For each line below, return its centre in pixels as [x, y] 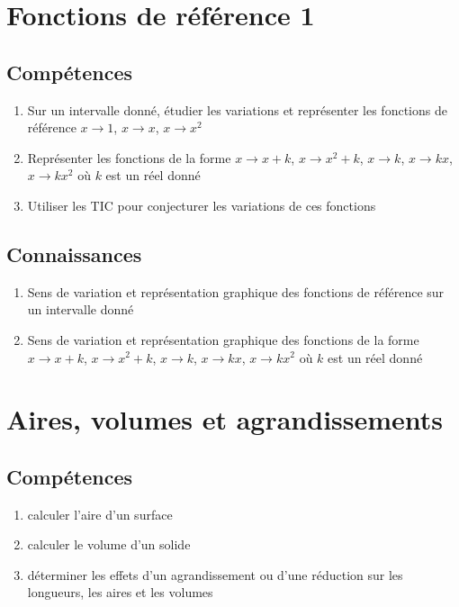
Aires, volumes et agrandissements [225, 419]
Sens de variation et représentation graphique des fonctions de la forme [223, 339]
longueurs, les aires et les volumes [120, 592]
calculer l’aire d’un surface [100, 514]
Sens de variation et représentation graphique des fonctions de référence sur [236, 291]
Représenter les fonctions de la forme [129, 157]
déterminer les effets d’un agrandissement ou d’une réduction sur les [215, 574]
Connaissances [74, 254]
